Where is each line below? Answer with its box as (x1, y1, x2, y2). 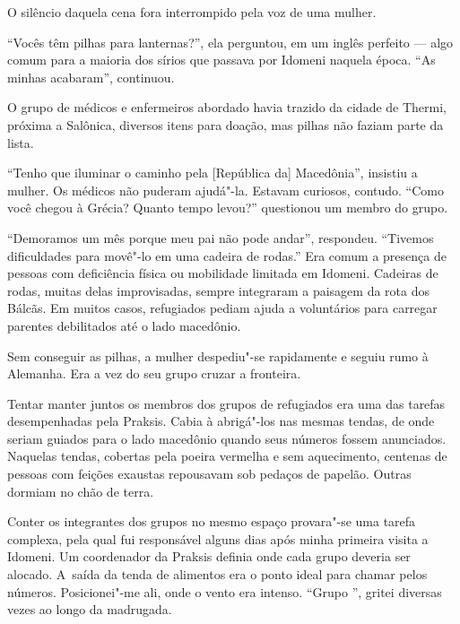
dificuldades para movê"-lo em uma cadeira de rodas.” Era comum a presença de (7, 246, 447, 264)
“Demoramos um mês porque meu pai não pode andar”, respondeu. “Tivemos (7, 228, 434, 247)
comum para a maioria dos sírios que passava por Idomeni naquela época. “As (7, 50, 436, 69)
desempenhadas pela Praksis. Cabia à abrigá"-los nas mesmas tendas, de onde (7, 412, 435, 430)
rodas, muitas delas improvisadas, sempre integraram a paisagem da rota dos (7, 281, 430, 299)
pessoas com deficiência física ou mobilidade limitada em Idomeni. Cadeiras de (7, 264, 438, 282)
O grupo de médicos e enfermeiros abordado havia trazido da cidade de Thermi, (7, 98, 447, 117)
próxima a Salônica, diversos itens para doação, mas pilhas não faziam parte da (7, 115, 444, 134)
